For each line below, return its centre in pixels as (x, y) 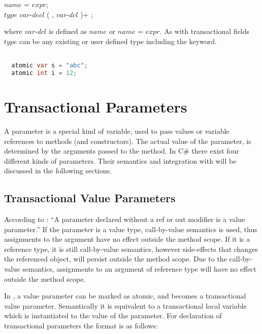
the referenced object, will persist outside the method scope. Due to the (116, 259)
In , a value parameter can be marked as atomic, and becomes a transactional (125, 296)
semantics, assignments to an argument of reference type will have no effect (140, 269)
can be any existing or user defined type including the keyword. (118, 41)
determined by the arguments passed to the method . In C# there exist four (122, 151)
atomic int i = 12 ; (44, 73)
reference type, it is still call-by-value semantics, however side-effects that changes (131, 249)
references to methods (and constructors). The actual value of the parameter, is (128, 141)
